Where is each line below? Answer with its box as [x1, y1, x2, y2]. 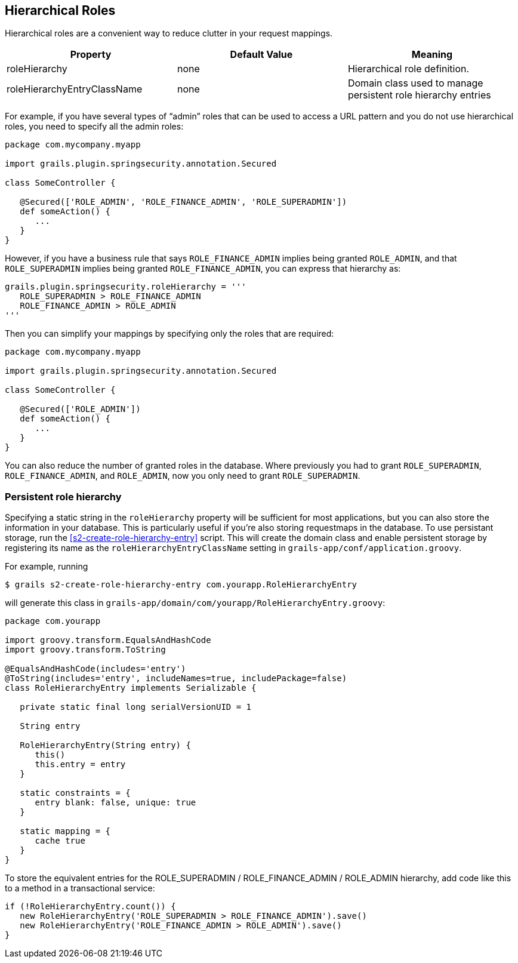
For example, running [5, 561, 88, 572]
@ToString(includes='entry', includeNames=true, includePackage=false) [5, 673, 347, 684]
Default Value [230, 48, 293, 61]
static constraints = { [20, 788, 131, 798]
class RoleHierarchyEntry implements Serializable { [5, 683, 257, 693]
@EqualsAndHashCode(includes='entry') [5, 664, 186, 674]
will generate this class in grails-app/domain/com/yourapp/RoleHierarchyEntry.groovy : [5, 598, 386, 608]
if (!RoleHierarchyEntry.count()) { [5, 902, 176, 912]
